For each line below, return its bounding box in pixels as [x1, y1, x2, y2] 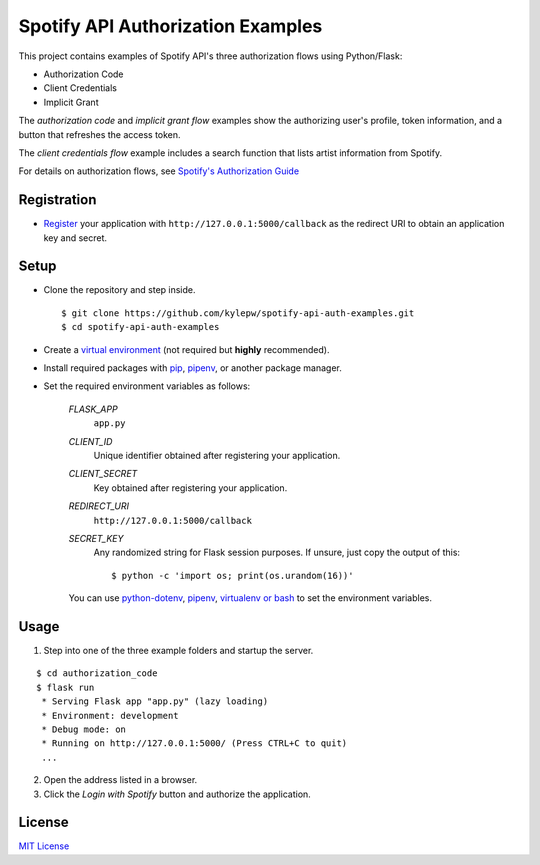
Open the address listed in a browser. [43, 774, 198, 786]
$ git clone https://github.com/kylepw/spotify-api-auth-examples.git [61, 307, 415, 319]
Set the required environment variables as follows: [43, 380, 251, 392]
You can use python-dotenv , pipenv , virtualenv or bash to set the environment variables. [68, 592, 432, 604]
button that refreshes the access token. [18, 128, 181, 140]
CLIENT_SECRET [68, 468, 138, 480]
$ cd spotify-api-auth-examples [61, 321, 220, 333]
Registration [18, 191, 97, 209]
